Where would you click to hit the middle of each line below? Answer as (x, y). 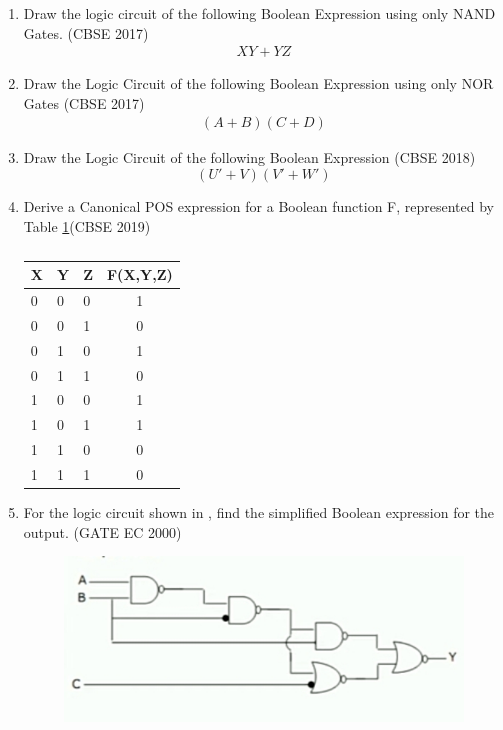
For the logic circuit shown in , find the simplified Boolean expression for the (259, 512)
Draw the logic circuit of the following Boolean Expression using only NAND (259, 13)
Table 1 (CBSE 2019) (87, 225)
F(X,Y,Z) (139, 274)
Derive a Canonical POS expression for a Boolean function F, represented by (259, 206)
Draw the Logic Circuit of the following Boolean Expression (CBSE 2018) (249, 157)
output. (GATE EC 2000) (102, 531)
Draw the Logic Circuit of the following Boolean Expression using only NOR (258, 83)
